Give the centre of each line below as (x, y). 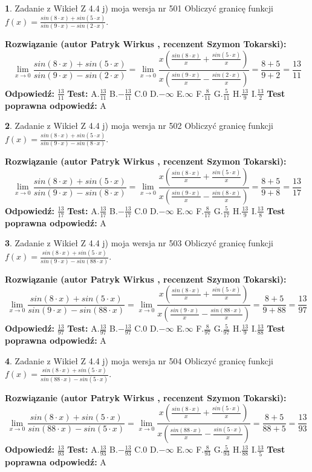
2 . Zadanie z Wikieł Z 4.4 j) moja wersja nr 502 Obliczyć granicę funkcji (139, 126)
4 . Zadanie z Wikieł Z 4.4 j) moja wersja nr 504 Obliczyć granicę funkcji (139, 360)
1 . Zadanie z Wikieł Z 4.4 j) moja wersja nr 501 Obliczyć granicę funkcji (139, 8)
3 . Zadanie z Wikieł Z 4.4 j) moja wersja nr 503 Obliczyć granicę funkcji (139, 243)
